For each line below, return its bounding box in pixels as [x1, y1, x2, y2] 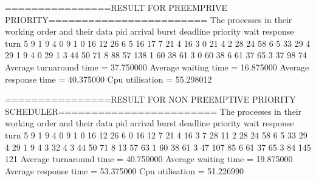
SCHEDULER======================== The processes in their [5, 104, 302, 117]
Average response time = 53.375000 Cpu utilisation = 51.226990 [5, 164, 244, 177]
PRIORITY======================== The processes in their [5, 13, 292, 26]
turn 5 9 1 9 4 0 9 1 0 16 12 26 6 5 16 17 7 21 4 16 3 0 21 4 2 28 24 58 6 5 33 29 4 [5, 36, 311, 49]
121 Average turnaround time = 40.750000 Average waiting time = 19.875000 [5, 152, 293, 165]
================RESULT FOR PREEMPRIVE [5, 1, 228, 13]
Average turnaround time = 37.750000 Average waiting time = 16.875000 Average [5, 60, 309, 73]
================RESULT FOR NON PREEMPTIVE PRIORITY [5, 93, 296, 106]
